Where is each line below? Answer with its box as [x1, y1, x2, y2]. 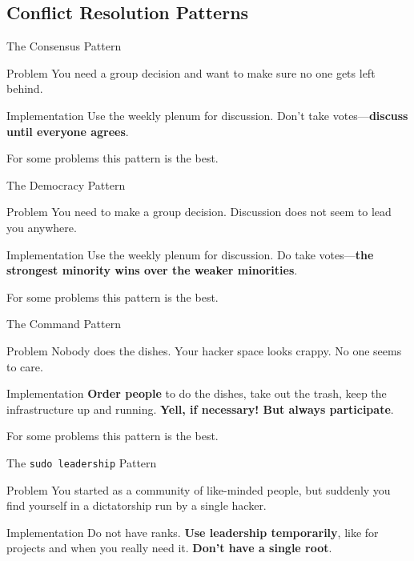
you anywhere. [6, 218, 77, 235]
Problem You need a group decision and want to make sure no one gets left [6, 64, 376, 81]
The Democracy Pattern [6, 176, 126, 193]
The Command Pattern [6, 315, 121, 332]
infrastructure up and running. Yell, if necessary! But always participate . [6, 400, 394, 417]
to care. [6, 358, 43, 375]
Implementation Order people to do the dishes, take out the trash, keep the [6, 385, 387, 402]
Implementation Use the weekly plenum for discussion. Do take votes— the [6, 246, 374, 262]
